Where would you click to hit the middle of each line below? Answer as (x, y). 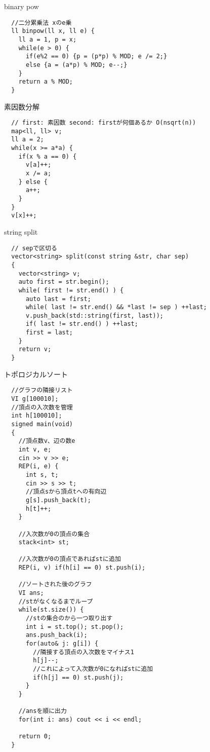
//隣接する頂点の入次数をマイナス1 (83, 652)
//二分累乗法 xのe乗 (41, 23)
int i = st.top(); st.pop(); (75, 627)
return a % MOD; (46, 82)
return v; (35, 349)
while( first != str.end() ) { (71, 290)
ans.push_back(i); (56, 635)
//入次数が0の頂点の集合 (54, 534)
